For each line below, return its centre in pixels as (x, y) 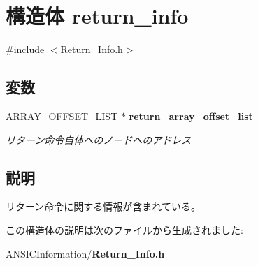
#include (25, 49)
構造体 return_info (97, 16)
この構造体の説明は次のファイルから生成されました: (124, 229)
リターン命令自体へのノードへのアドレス (99, 139)
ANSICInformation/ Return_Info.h (85, 253)
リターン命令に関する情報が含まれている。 (103, 206)
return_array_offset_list (191, 116)
